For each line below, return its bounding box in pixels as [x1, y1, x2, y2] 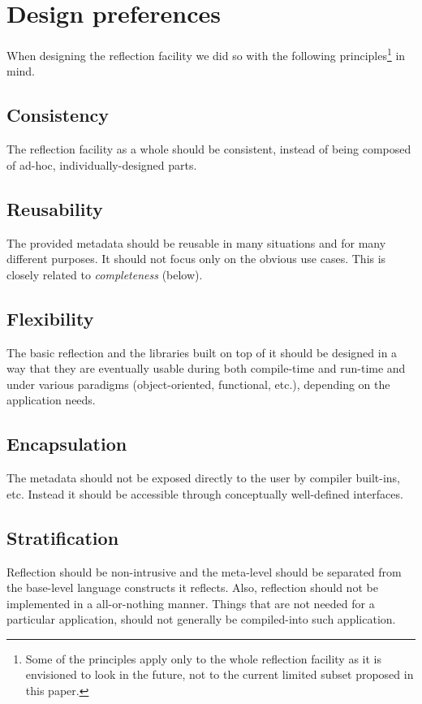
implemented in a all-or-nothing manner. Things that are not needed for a [6, 594, 375, 611]
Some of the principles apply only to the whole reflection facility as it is [25, 650, 381, 667]
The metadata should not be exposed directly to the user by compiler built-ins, [6, 469, 400, 486]
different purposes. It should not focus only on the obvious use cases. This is [6, 250, 386, 267]
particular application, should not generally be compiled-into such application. [6, 611, 396, 628]
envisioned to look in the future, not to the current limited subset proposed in [25, 666, 414, 683]
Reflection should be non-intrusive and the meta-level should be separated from [6, 563, 402, 580]
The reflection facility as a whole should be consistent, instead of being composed [6, 140, 411, 158]
